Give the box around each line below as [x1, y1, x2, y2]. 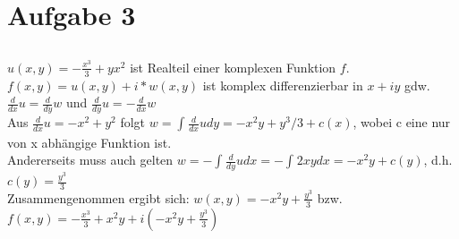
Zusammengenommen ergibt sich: [7, 188, 190, 207]
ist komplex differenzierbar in [202, 75, 363, 94]
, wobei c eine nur [353, 113, 451, 132]
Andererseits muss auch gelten [7, 150, 174, 169]
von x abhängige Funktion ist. [7, 132, 172, 151]
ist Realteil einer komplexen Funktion [130, 57, 336, 76]
